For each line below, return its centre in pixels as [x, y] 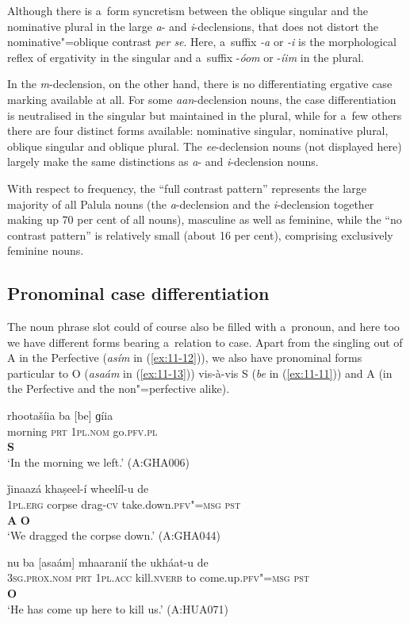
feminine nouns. [46, 250]
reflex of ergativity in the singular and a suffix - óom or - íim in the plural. [186, 57]
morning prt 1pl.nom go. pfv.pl [82, 431]
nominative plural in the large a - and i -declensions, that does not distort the [193, 26]
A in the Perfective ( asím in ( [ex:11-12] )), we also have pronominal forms [185, 358]
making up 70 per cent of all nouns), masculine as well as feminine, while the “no [205, 219]
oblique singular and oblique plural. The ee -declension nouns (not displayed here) [205, 146]
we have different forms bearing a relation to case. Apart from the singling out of [205, 342]
